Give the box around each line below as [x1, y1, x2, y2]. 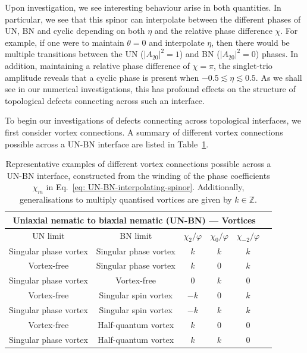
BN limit [120, 229, 152, 242]
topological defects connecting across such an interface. [5, 94, 205, 106]
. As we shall [255, 71, 302, 83]
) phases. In [255, 48, 299, 60]
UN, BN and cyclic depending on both [5, 24, 145, 37]
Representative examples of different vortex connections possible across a [5, 157, 271, 170]
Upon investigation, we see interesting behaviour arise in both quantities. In [5, 1, 281, 13]
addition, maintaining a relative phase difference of [5, 59, 190, 71]
